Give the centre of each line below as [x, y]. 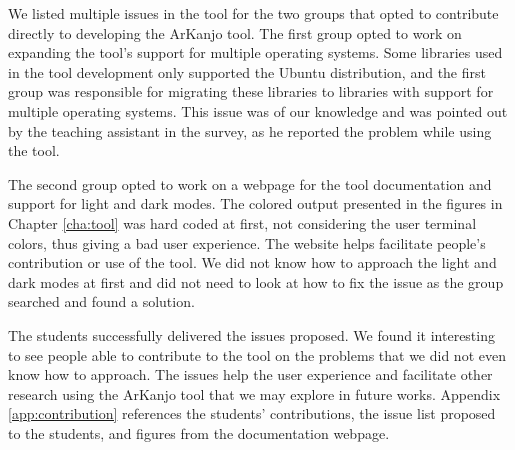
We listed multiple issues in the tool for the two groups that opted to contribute [253, 13]
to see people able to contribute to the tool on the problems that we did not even [257, 354]
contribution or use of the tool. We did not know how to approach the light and [252, 262]
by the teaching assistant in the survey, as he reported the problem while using [250, 130]
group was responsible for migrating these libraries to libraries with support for [251, 91]
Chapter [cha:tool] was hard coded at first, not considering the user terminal [242, 222]
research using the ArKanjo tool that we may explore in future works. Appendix [254, 393]
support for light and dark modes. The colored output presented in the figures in [255, 203]
